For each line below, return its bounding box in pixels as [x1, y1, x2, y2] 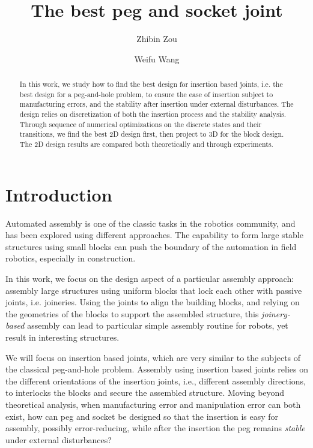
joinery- [261, 307, 290, 320]
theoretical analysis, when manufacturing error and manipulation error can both [5, 398, 301, 410]
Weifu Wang [134, 52, 180, 65]
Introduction [5, 182, 112, 206]
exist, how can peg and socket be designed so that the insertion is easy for [5, 410, 279, 422]
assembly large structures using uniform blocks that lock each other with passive [5, 284, 302, 296]
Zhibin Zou [136, 32, 177, 45]
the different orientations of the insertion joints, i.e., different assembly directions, [5, 374, 306, 387]
